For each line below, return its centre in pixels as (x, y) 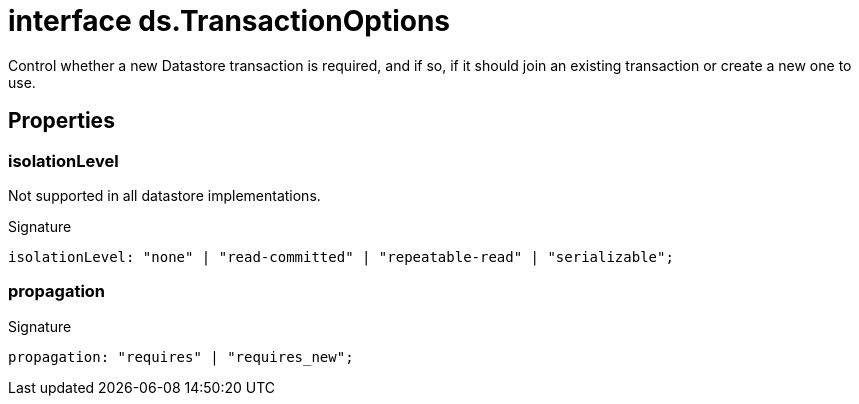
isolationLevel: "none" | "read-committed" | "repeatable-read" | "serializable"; (341, 256)
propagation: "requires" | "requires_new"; (181, 356)
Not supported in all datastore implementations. (164, 195)
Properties (61, 121)
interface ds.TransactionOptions (229, 21)
